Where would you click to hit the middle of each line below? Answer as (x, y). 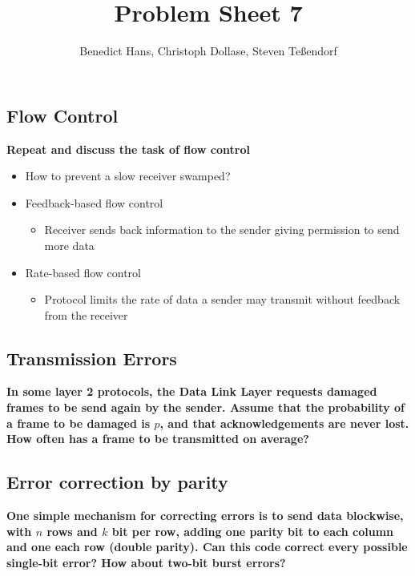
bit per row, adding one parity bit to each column (253, 531)
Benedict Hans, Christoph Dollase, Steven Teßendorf (208, 51)
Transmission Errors (92, 358)
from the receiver (86, 314)
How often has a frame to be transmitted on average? (158, 439)
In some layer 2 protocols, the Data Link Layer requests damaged (192, 391)
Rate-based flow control (83, 272)
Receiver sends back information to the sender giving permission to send (222, 230)
